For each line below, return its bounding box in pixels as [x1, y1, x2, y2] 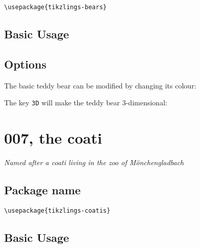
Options [4, 56, 47, 72]
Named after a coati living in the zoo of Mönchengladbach [4, 157, 184, 168]
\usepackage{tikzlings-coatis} [4, 207, 110, 214]
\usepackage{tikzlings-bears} [4, 4, 107, 11]
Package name [4, 182, 81, 197]
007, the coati [4, 127, 102, 148]
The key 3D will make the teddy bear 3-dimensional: [4, 97, 167, 108]
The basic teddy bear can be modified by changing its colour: [4, 80, 196, 91]
